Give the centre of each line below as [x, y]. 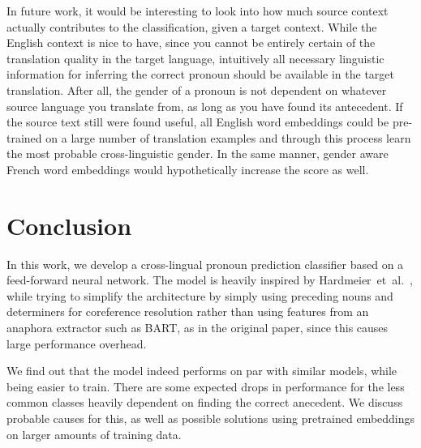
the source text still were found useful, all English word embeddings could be [198, 122]
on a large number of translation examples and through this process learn [228, 137]
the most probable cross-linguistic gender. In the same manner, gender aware [198, 154]
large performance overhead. [77, 343]
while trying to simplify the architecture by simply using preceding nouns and [200, 295]
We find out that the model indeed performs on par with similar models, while [202, 371]
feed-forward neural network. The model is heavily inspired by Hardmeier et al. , [210, 280]
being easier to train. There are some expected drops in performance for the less [206, 386]
